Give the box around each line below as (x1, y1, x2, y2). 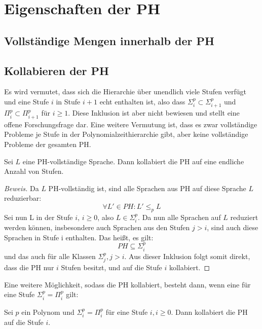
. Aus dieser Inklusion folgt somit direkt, (124, 250, 250, 261)
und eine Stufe (4, 96, 49, 106)
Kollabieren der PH (4, 62, 109, 78)
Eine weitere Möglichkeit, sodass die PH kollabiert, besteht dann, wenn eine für (4, 279, 251, 289)
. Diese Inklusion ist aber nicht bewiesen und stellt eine (68, 107, 240, 118)
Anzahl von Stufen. (4, 166, 64, 176)
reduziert (230, 211, 258, 222)
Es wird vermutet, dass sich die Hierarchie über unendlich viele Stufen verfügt (4, 86, 246, 97)
